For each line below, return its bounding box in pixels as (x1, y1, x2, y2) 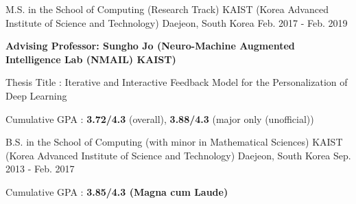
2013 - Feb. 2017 (5, 161, 75, 176)
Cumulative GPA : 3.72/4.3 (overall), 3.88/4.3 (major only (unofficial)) (5, 111, 314, 126)
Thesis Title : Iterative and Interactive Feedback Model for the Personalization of (5, 75, 348, 89)
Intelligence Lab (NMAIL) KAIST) (5, 52, 176, 66)
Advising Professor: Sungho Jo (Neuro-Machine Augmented (5, 38, 295, 53)
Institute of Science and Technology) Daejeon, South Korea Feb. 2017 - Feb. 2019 (5, 15, 348, 30)
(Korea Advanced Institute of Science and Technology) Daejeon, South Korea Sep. (5, 148, 351, 162)
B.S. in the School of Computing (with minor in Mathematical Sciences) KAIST (5, 135, 343, 149)
